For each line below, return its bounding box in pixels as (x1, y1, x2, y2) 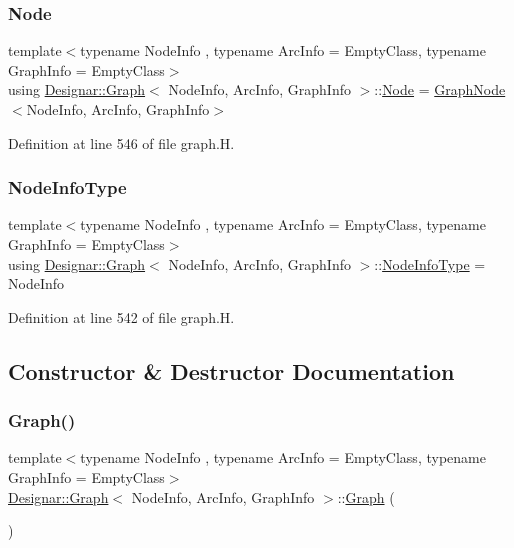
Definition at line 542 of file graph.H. (8, 306, 235, 327)
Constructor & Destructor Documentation (8, 355, 455, 386)
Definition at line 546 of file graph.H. (8, 132, 235, 153)
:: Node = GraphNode (374, 79, 506, 100)
